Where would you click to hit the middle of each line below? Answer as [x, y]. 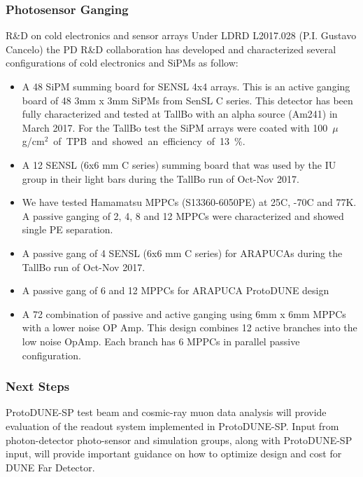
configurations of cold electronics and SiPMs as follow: [122, 63]
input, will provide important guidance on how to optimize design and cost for [174, 454]
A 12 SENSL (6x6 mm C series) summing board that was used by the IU [179, 164]
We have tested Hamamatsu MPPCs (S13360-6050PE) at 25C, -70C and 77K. [189, 202]
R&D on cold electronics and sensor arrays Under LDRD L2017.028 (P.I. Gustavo [181, 35]
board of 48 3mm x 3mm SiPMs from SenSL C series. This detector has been [187, 100]
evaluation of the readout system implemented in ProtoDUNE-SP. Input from [172, 426]
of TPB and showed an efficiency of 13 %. [149, 141]
